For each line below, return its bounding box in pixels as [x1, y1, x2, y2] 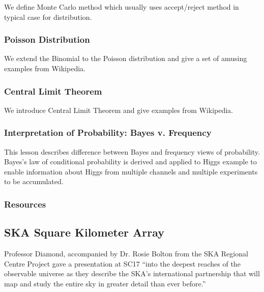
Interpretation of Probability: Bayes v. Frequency [4, 126, 212, 139]
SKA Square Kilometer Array [4, 224, 165, 240]
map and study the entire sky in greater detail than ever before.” [4, 278, 206, 288]
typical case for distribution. [4, 11, 92, 22]
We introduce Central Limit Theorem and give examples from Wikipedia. [4, 104, 233, 115]
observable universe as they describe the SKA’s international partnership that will [4, 268, 260, 279]
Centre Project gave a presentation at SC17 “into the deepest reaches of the [4, 258, 241, 269]
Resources [4, 197, 46, 210]
